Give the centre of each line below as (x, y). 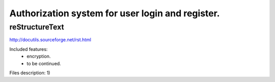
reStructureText (37, 27)
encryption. (39, 57)
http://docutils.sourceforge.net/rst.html (50, 40)
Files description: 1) (30, 73)
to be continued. (44, 63)
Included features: (29, 49)
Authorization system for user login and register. (115, 13)
